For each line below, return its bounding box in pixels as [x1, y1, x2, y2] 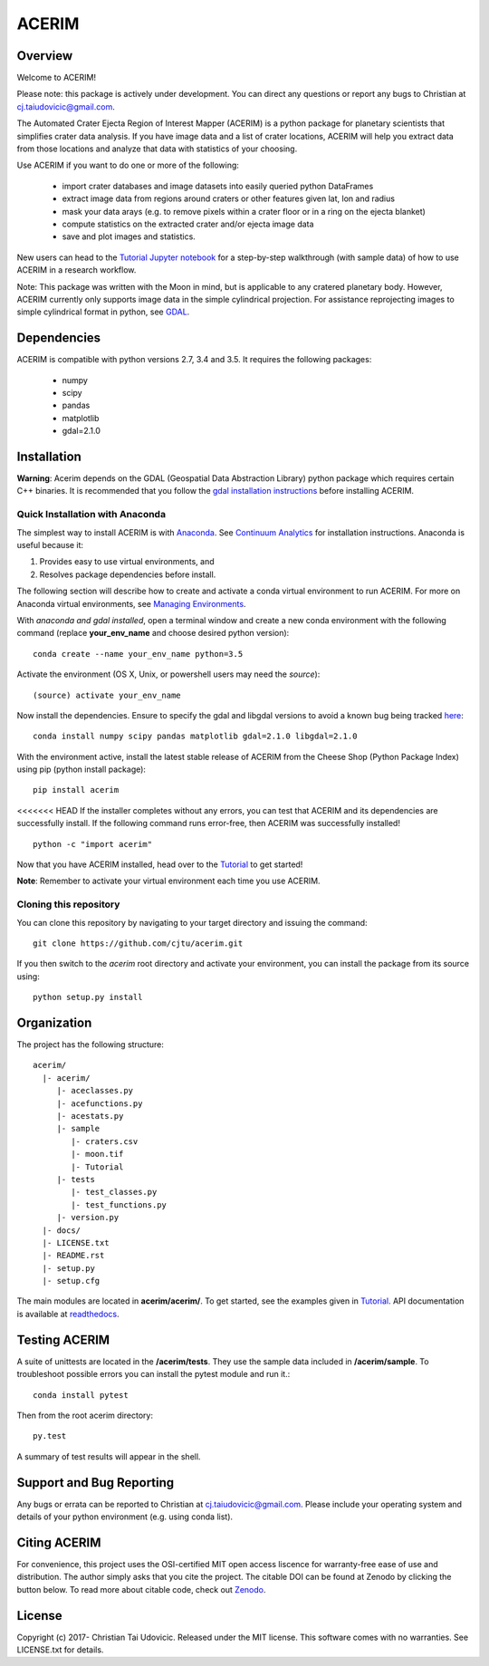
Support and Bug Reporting [16, 1475, 175, 1490]
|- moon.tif [71, 1149, 124, 1160]
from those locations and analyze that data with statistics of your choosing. [16, 143, 298, 154]
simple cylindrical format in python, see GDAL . [16, 306, 190, 317]
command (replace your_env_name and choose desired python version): [16, 628, 290, 639]
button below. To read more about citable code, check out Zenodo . [16, 1584, 266, 1594]
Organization [16, 1015, 92, 1030]
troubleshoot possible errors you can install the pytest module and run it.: [16, 1369, 291, 1380]
